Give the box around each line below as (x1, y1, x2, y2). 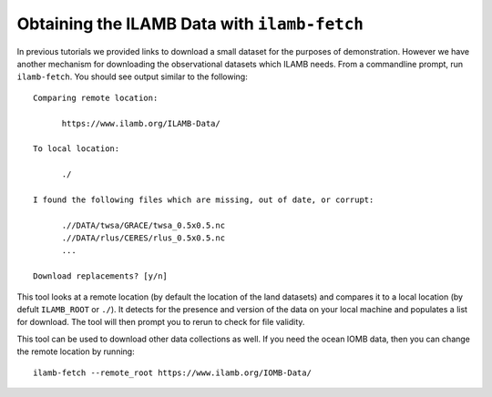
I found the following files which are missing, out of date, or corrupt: (33, 194, 374, 205)
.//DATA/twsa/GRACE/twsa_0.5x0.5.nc (61, 219, 226, 230)
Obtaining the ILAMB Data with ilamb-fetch (16, 14, 364, 34)
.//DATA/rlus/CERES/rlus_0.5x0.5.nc (61, 233, 226, 243)
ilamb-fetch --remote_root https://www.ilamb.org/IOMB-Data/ (33, 367, 312, 378)
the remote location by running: (16, 346, 136, 357)
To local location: (33, 144, 120, 154)
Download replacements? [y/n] (33, 271, 169, 281)
